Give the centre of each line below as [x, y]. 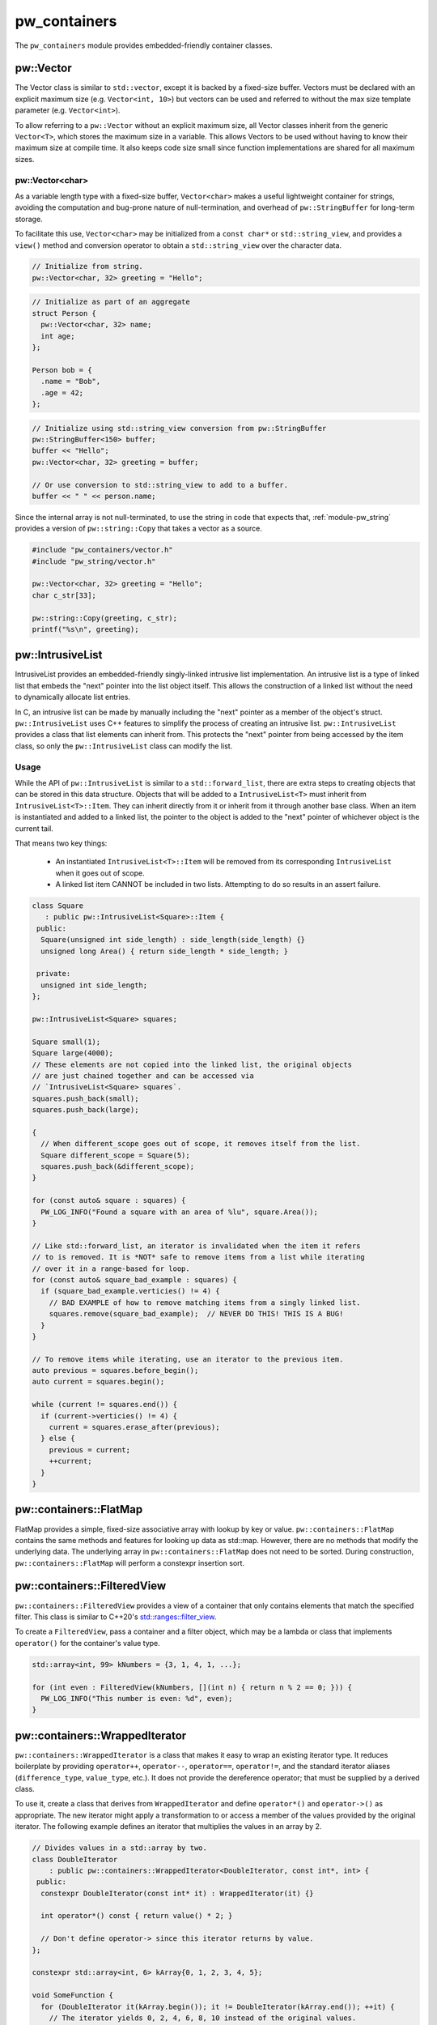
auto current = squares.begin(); [98, 1382]
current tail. [34, 828]
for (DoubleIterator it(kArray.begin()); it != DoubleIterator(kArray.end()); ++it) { [218, 2006]
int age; [58, 336]
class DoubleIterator [75, 1859]
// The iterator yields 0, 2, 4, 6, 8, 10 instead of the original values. [203, 2018]
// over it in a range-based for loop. [111, 1268]
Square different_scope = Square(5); [115, 1155]
